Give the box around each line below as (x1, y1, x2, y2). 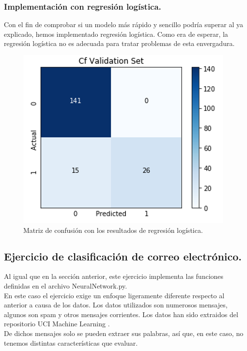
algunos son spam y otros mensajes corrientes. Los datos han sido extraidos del (4, 309, 238, 319)
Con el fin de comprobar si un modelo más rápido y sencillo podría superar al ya (4, 19, 244, 30)
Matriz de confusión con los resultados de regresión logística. (23, 225, 203, 235)
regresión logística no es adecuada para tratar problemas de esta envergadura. (4, 38, 235, 48)
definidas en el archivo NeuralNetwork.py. (4, 280, 127, 290)
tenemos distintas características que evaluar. (4, 337, 138, 348)
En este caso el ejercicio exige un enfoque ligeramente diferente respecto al (4, 290, 225, 300)
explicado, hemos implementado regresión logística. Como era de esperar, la (4, 29, 228, 39)
